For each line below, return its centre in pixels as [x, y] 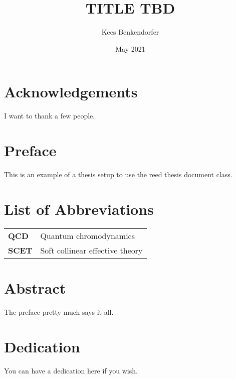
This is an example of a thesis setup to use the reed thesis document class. [118, 174]
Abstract [35, 287]
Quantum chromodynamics [88, 235]
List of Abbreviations [79, 209]
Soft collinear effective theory [91, 250]
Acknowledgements [71, 92]
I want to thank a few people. [50, 116]
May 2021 [130, 48]
